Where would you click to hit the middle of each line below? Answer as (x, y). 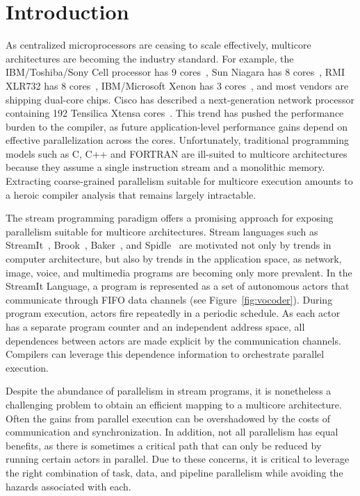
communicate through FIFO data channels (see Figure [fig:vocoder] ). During (169, 299)
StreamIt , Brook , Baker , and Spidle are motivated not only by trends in (169, 245)
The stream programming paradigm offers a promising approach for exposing (170, 218)
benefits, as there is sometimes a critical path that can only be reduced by (164, 445)
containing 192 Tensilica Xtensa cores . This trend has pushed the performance (175, 113)
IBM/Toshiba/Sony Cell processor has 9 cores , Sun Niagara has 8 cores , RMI (175, 72)
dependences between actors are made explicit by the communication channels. (173, 340)
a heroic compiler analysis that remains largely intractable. (131, 194)
